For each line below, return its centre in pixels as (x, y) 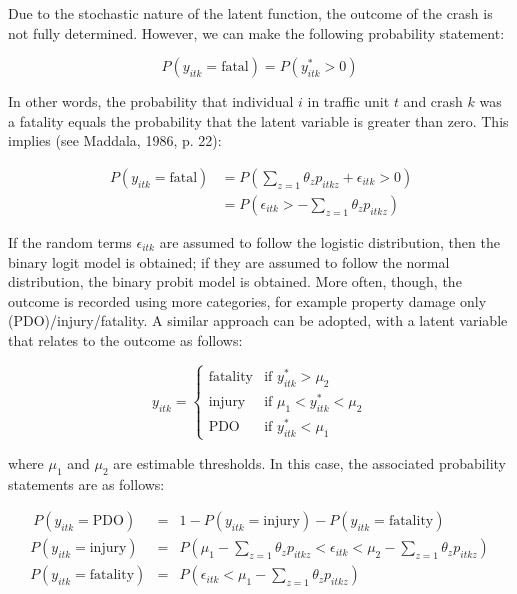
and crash (433, 101)
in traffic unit (348, 101)
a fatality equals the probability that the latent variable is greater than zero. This (258, 120)
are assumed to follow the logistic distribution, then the (329, 242)
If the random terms (70, 242)
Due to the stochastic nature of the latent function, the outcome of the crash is (250, 13)
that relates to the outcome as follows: (125, 340)
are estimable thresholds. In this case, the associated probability (309, 462)
